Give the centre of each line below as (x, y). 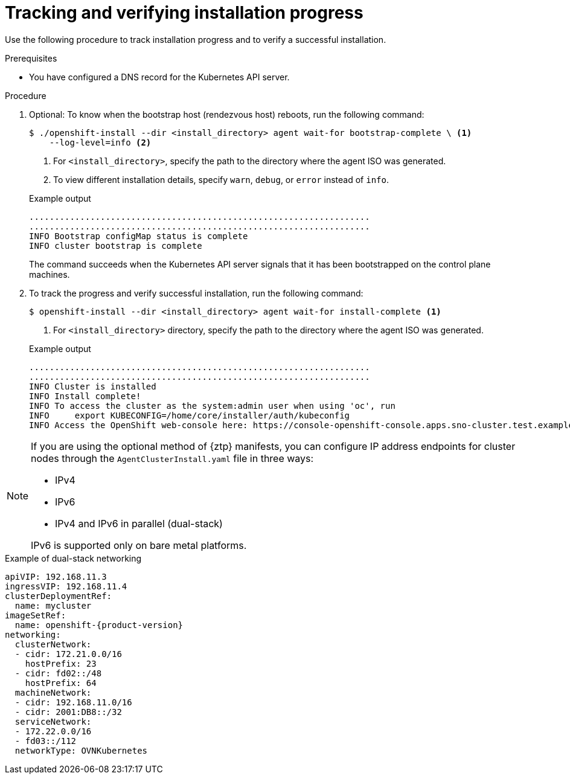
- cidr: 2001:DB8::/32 (68, 712)
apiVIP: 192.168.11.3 (56, 576)
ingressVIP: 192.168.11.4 (66, 586)
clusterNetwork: (53, 644)
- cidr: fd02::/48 (58, 673)
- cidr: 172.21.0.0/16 (68, 654)
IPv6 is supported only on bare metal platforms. (139, 545)
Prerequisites (31, 58)
